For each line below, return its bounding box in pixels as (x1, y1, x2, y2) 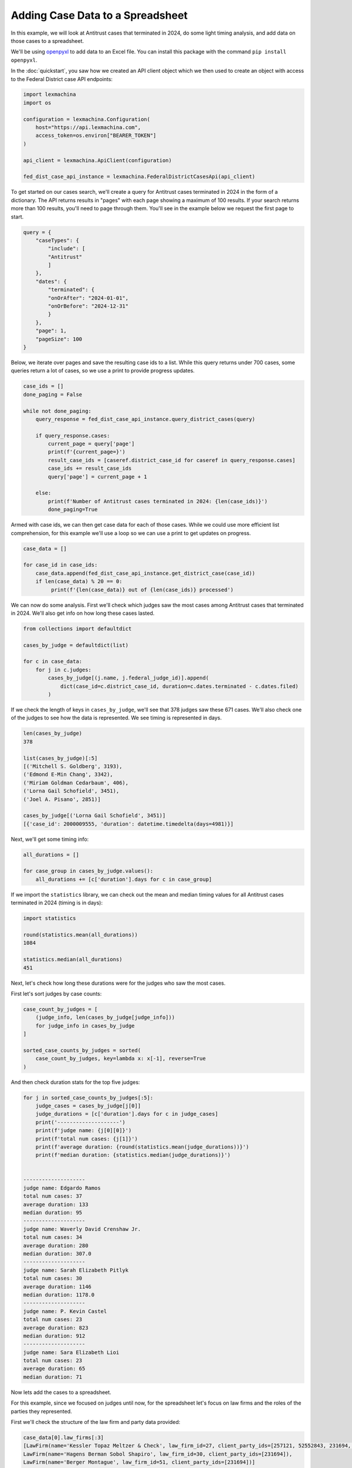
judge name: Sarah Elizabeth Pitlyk (23, 1267, 129, 1274)
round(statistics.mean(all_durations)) (23, 931, 138, 938)
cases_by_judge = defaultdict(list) (23, 642, 129, 648)
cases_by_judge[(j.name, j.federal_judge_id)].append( (48, 675, 209, 681)
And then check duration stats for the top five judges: (11, 1078, 140, 1086)
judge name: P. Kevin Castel (23, 1308, 107, 1315)
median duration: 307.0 (23, 1251, 92, 1257)
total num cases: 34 (23, 1234, 82, 1241)
